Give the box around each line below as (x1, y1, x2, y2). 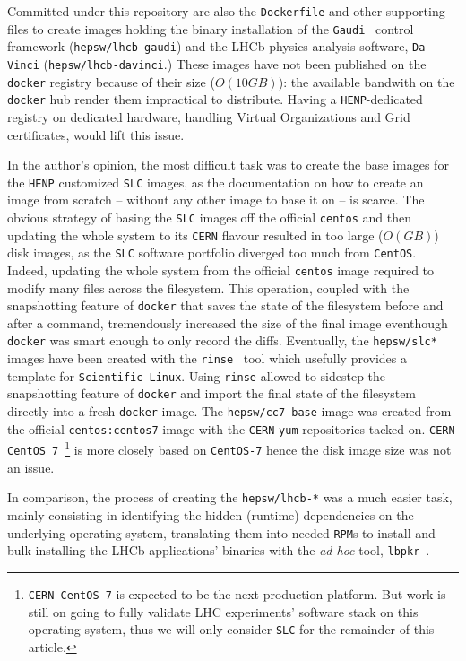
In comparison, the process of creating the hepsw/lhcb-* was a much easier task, (7, 488, 453, 507)
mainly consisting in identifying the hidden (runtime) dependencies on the (7, 505, 414, 524)
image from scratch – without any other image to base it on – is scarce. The (7, 190, 425, 209)
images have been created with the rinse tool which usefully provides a (7, 349, 407, 368)
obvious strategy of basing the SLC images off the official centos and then (7, 207, 411, 226)
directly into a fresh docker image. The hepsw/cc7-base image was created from (7, 402, 452, 421)
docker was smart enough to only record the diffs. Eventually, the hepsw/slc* (7, 331, 437, 350)
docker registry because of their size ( (7, 72, 215, 91)
